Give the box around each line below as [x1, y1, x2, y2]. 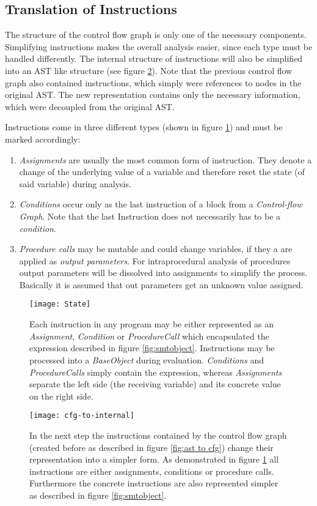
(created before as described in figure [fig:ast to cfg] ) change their [29, 441, 274, 453]
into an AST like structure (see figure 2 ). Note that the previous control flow [5, 64, 293, 76]
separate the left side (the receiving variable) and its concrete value [29, 378, 281, 390]
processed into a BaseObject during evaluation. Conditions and [29, 353, 264, 366]
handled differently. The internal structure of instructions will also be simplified [5, 52, 303, 65]
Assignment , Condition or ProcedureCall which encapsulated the [29, 329, 269, 342]
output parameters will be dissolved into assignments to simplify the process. [19, 266, 308, 279]
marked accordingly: [5, 132, 81, 145]
